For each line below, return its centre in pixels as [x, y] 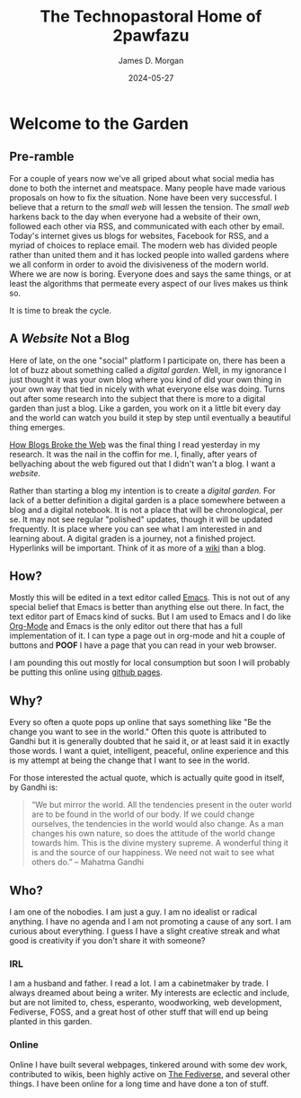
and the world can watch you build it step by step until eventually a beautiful [150, 417]
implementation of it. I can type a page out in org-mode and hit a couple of [147, 636]
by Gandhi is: [34, 787]
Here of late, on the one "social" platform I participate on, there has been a [147, 360]
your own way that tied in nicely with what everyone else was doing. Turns [147, 389]
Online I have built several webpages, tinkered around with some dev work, [148, 1064]
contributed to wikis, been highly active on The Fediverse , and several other [150, 1074]
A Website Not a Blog [70, 339]
